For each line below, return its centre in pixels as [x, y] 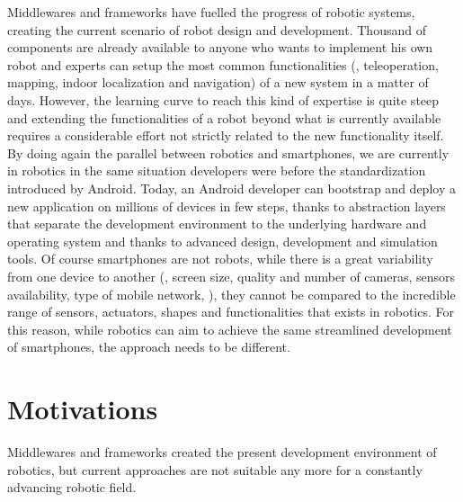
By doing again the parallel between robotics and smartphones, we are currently [228, 152]
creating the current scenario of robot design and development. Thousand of [217, 29]
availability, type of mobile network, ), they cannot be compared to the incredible [231, 294]
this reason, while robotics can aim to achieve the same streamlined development [230, 329]
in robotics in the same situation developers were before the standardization [217, 170]
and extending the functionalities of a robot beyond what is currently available [224, 117]
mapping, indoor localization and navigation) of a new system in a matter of [218, 82]
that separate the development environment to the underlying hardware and [217, 224]
